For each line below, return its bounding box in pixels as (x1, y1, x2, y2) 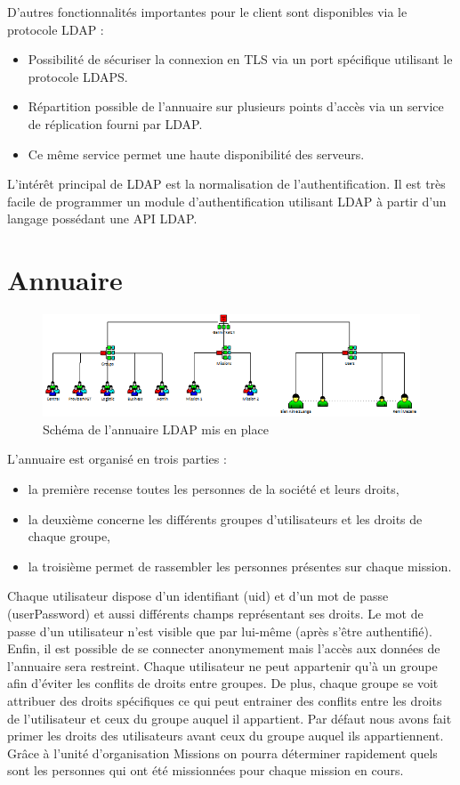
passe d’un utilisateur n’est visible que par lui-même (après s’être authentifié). (7, 621, 432, 640)
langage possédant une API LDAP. (7, 209, 198, 228)
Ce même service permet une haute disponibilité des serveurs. (28, 144, 365, 163)
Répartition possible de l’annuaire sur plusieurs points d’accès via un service (28, 97, 444, 116)
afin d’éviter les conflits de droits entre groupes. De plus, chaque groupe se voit (7, 674, 439, 692)
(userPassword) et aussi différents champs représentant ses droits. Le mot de (7, 604, 424, 623)
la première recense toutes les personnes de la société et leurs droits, (28, 480, 399, 498)
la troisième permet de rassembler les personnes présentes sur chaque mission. (28, 556, 452, 575)
